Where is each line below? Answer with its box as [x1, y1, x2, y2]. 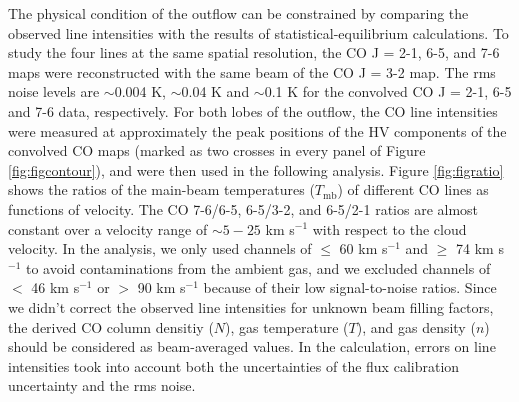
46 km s [31, 277, 80, 298]
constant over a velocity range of [8, 218, 208, 239]
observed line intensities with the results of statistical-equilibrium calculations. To [8, 22, 509, 43]
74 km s [456, 238, 504, 259]
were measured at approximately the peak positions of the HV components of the [8, 120, 507, 141]
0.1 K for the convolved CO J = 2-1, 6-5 [264, 81, 512, 102]
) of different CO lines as [337, 179, 489, 200]
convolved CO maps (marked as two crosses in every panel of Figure [8, 140, 426, 161]
